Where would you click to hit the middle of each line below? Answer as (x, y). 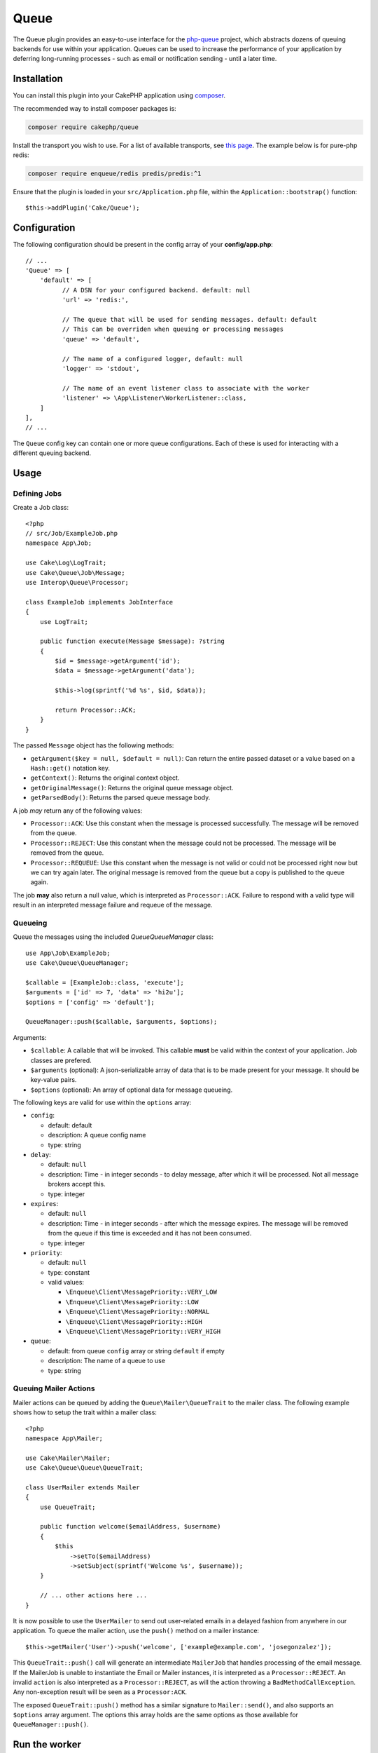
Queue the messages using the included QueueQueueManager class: (113, 937)
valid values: (66, 1282)
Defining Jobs (37, 493)
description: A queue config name (97, 1135)
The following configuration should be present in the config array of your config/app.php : (143, 245)
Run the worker (47, 1745)
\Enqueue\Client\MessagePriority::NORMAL (138, 1312)
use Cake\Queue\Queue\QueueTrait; (84, 1468)
